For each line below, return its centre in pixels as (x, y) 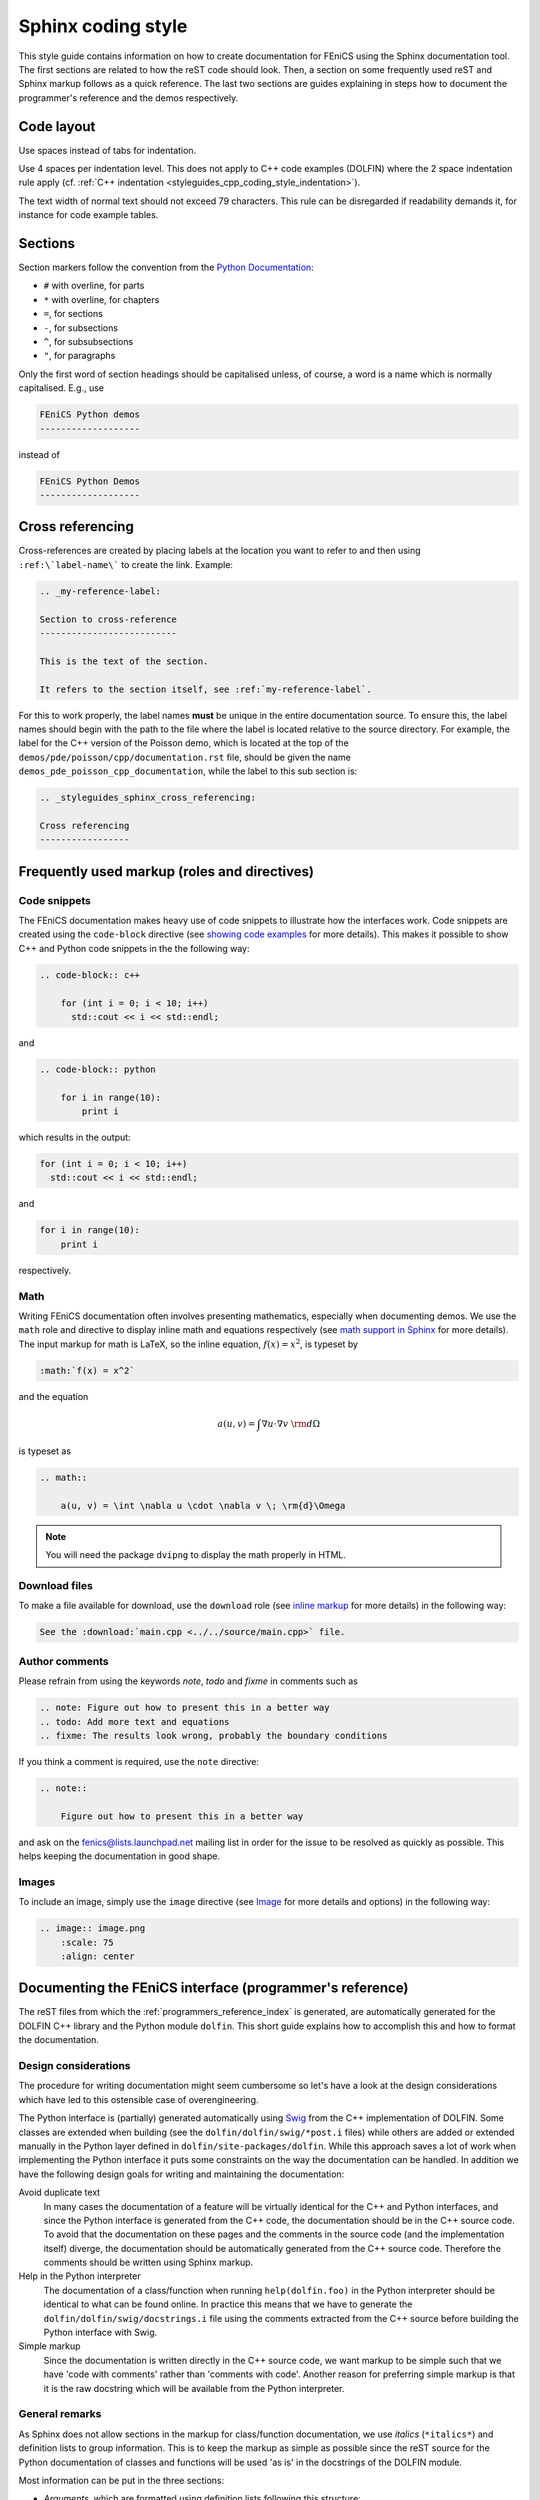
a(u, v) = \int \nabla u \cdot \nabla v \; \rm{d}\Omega (203, 1505)
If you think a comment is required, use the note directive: (139, 1761)
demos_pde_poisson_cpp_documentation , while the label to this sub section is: (188, 771)
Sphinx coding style (103, 26)
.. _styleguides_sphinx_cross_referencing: (148, 798)
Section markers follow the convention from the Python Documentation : (166, 267)
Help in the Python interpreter (79, 2276)
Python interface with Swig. (100, 2332)
